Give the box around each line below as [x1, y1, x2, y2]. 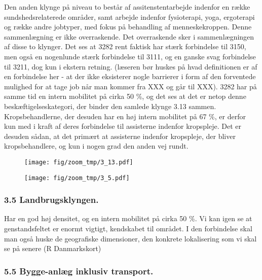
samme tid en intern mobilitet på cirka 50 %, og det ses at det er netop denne [4, 91, 246, 101]
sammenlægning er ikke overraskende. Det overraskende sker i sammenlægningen [4, 31, 254, 42]
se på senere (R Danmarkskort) [4, 243, 101, 254]
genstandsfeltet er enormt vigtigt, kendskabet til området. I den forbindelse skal [4, 223, 252, 234]
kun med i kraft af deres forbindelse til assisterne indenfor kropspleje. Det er [4, 121, 242, 131]
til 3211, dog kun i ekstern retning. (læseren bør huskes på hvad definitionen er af [4, 61, 257, 72]
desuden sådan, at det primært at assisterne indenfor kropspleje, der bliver [4, 130, 236, 141]
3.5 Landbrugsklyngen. [4, 193, 99, 206]
